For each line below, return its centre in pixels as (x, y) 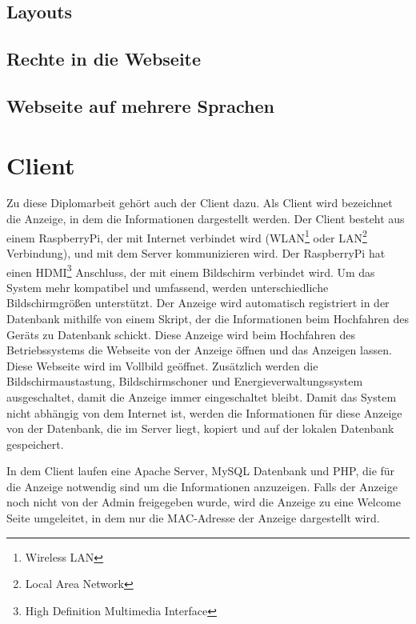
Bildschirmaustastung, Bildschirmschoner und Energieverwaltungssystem (185, 381)
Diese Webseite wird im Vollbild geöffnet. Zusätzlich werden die (162, 365)
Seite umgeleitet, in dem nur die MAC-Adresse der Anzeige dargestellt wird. (193, 518)
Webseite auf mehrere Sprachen (140, 105)
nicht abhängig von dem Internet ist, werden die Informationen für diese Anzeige (204, 412)
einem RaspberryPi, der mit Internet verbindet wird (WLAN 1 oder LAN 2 (187, 236)
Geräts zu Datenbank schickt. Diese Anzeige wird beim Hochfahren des (181, 334)
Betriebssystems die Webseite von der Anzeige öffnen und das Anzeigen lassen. (199, 350)
